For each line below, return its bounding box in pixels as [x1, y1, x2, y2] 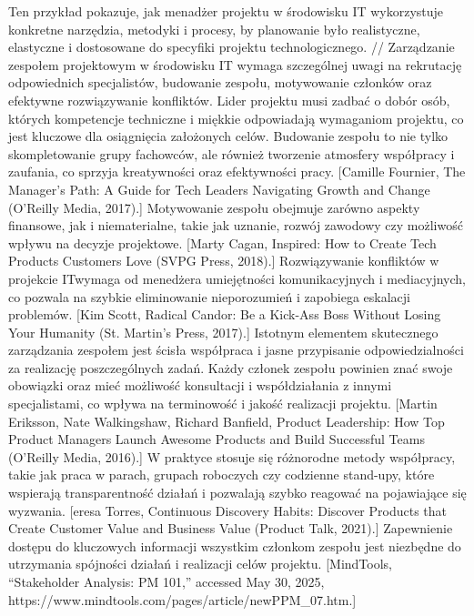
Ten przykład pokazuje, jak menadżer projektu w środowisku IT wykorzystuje [8, 2, 444, 20]
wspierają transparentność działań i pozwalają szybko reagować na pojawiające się [8, 483, 467, 502]
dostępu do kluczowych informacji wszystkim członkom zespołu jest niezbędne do [8, 536, 461, 555]
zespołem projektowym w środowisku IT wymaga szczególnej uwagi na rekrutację [8, 55, 462, 74]
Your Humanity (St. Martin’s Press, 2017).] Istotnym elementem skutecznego [8, 322, 439, 341]
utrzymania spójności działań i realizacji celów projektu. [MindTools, [8, 554, 392, 573]
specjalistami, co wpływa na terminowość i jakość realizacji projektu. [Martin [8, 394, 438, 413]
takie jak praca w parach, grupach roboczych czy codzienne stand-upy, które [8, 465, 435, 484]
